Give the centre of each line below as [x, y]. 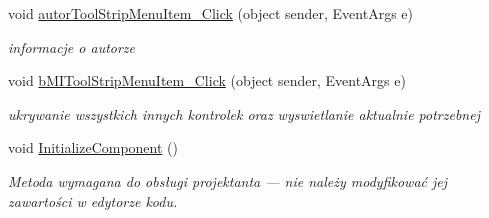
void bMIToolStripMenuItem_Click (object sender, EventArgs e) [207, 80]
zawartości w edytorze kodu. [93, 200]
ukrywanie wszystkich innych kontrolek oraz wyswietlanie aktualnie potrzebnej [244, 113]
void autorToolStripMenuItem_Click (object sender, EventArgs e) [210, 13]
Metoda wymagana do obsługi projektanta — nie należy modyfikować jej [228, 180]
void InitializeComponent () [93, 147]
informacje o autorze [72, 46]
